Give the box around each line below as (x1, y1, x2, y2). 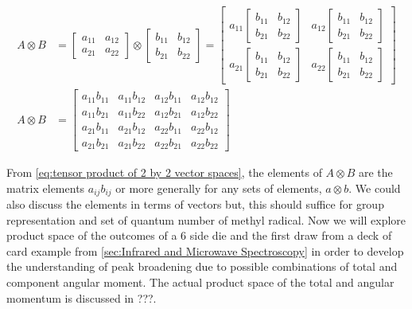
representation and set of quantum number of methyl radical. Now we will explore (6, 211, 406, 228)
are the (358, 164, 393, 181)
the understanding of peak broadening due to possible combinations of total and (6, 258, 398, 275)
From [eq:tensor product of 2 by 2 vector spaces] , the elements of (6, 164, 322, 181)
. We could (348, 179, 401, 196)
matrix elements (6, 179, 85, 196)
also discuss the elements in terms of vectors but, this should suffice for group (6, 196, 384, 213)
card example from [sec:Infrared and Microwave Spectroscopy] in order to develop (6, 242, 404, 259)
